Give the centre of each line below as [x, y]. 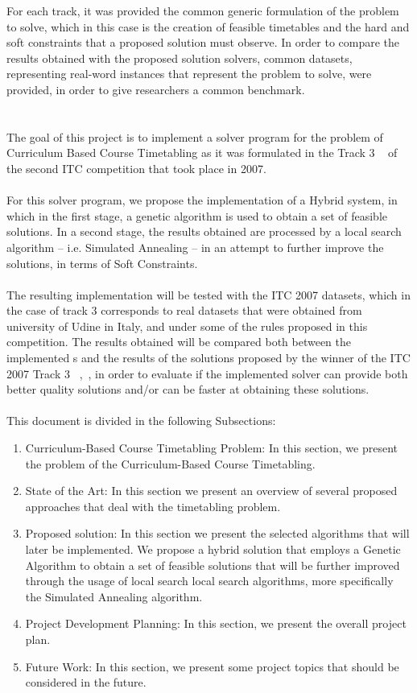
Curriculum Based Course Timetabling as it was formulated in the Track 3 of [202, 153]
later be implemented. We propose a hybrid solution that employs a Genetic [213, 549]
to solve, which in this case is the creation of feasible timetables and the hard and [208, 26]
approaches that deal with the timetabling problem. [153, 506]
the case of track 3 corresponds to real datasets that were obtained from [184, 310]
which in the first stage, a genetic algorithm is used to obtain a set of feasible [197, 215]
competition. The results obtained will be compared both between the [179, 342]
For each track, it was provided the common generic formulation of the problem [203, 10]
